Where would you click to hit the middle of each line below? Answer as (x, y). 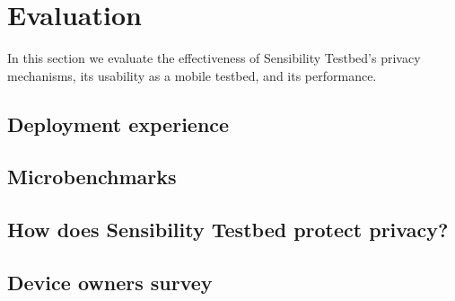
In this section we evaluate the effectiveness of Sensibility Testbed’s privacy (214, 58)
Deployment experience (118, 124)
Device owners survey (110, 283)
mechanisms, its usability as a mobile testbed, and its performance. (192, 75)
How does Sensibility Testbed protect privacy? (228, 230)
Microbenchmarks (92, 177)
